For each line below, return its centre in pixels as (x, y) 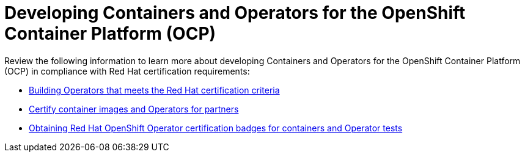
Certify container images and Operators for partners (134, 109)
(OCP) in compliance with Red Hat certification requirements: (127, 71)
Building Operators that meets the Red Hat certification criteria (154, 90)
